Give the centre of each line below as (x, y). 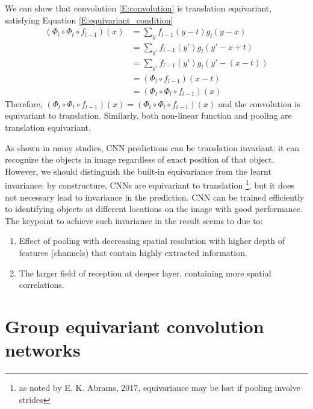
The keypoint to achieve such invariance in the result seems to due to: (134, 220)
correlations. (42, 285)
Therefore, (24, 103)
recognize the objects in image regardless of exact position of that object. (140, 159)
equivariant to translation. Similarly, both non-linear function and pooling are (148, 115)
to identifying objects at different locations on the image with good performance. (154, 209)
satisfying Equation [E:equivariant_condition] (89, 20)
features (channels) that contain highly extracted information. (133, 252)
